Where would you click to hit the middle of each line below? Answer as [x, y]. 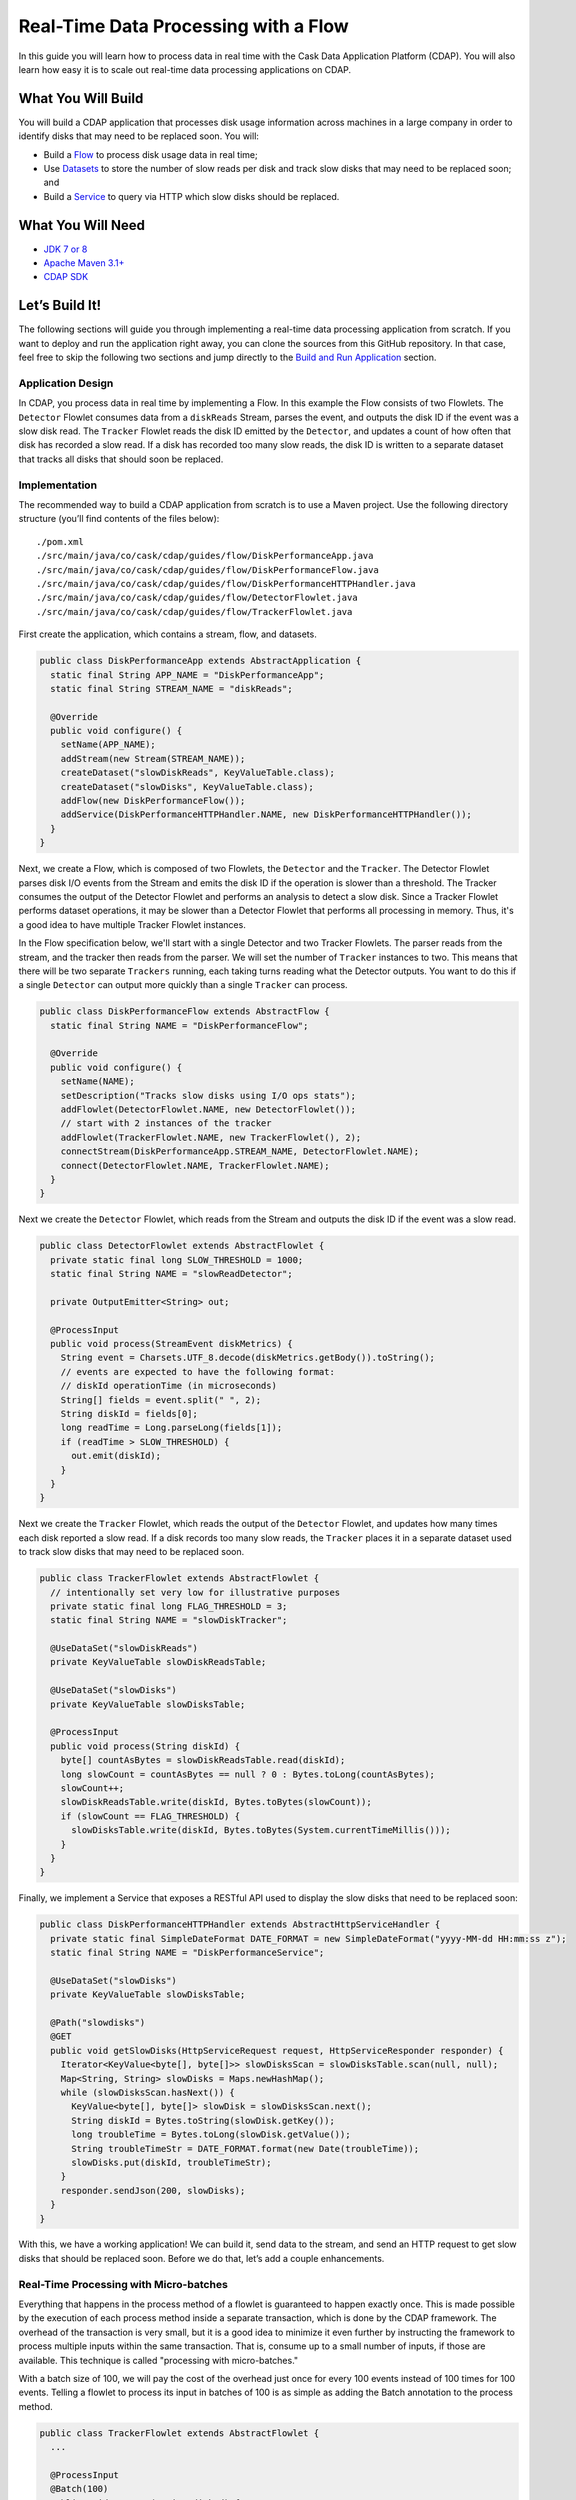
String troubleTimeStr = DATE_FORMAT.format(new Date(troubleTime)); [245, 2148]
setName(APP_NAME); [108, 744]
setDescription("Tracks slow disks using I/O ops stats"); [208, 1095]
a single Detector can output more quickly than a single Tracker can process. [183, 985]
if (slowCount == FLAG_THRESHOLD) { [150, 1816]
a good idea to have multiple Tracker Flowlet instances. [132, 924]
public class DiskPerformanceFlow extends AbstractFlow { [184, 1011]
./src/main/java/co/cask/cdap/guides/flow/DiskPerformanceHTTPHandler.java [226, 583]
